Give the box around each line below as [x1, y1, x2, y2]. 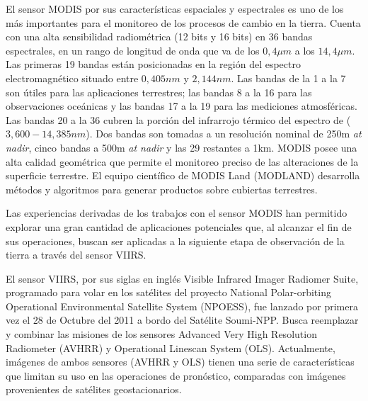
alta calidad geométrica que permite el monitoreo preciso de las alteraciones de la [6, 154, 359, 169]
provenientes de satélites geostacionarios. [6, 382, 182, 397]
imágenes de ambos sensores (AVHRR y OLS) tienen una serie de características [6, 354, 355, 369]
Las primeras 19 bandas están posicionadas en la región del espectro [6, 57, 301, 72]
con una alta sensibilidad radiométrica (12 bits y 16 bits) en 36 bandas [6, 29, 313, 44]
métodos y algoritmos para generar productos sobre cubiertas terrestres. [6, 181, 318, 196]
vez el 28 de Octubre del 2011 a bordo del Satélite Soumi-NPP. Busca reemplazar [6, 312, 359, 327]
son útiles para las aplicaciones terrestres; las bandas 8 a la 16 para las [6, 84, 312, 99]
